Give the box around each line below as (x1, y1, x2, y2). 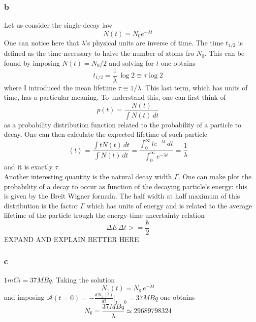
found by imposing (4, 57, 60, 68)
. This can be (204, 48, 245, 58)
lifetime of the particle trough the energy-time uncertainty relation (4, 210, 205, 220)
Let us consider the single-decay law (4, 20, 113, 30)
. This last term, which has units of (141, 82, 248, 92)
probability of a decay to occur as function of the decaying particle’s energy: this (4, 181, 247, 191)
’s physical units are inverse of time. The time (85, 37, 224, 47)
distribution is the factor (4, 200, 78, 210)
